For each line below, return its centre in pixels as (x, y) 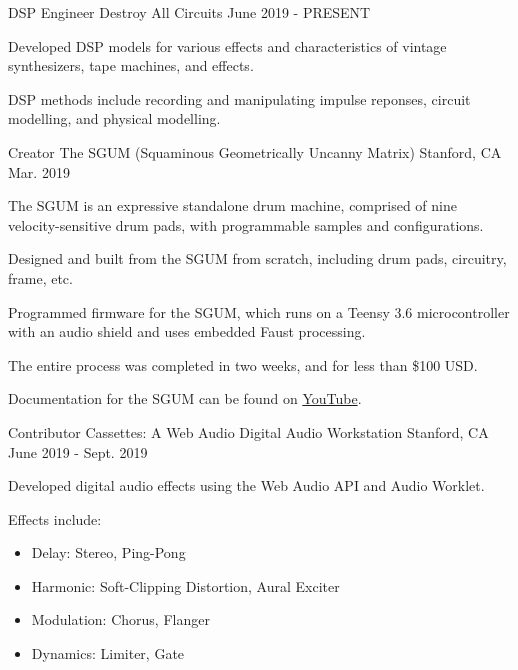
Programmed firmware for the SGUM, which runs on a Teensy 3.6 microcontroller (259, 311)
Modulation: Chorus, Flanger (120, 619)
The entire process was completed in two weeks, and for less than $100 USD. (243, 364)
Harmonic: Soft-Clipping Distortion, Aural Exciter (185, 585)
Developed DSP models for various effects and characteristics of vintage (227, 45)
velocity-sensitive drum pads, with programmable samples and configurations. (246, 224)
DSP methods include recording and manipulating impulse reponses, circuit (239, 98)
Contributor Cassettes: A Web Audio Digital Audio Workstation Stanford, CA (248, 431)
